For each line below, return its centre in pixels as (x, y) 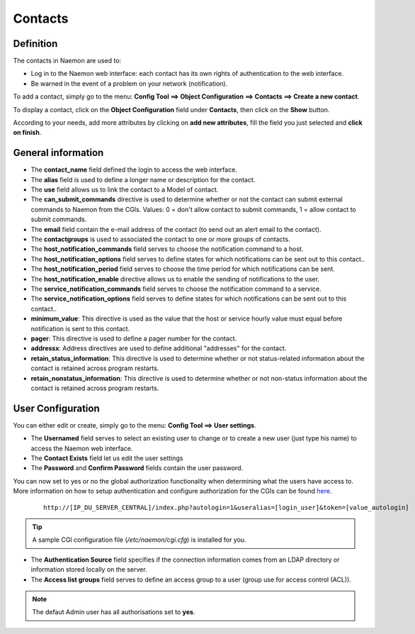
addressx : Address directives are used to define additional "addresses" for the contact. (159, 348)
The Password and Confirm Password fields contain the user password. (137, 468)
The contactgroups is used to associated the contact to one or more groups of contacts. (160, 239)
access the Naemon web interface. (82, 448)
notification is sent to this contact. (80, 328)
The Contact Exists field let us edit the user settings (107, 458)
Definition (35, 44)
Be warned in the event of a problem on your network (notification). (129, 83)
